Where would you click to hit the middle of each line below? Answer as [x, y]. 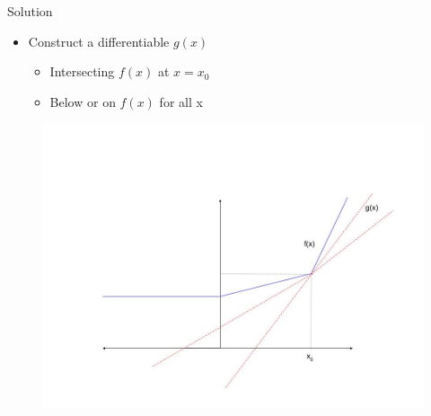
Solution [30, 11]
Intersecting [82, 71]
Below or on [83, 101]
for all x [181, 101]
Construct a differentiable [99, 41]
